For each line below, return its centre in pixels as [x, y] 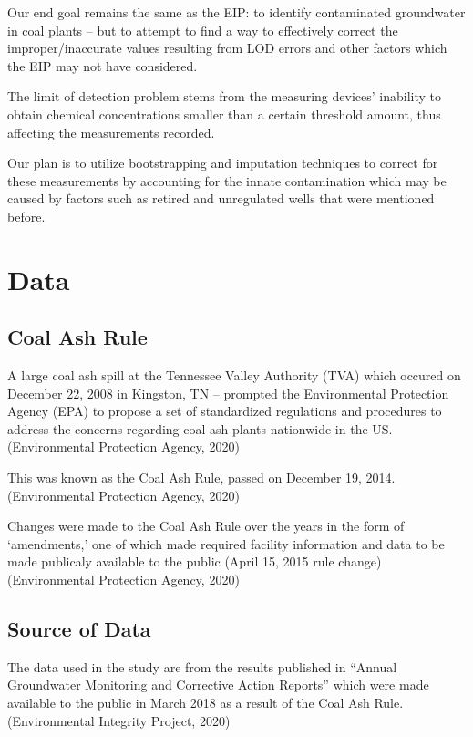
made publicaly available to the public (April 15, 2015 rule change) [195, 561]
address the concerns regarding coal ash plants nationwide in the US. [200, 428]
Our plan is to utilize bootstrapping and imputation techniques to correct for [223, 163]
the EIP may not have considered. [103, 65]
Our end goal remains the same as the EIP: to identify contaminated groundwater [236, 12]
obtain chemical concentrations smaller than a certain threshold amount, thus [224, 114]
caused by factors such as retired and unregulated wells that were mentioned [221, 198]
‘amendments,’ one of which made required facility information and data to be [226, 543]
